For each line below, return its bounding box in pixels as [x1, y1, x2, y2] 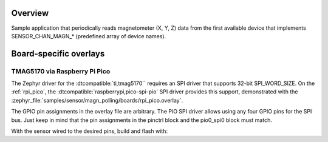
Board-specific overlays [11, 49, 105, 59]
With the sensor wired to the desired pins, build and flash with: [11, 127, 168, 135]
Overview [11, 8, 49, 18]
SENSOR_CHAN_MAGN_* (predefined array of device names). [11, 32, 166, 39]
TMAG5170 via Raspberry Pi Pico [11, 67, 111, 75]
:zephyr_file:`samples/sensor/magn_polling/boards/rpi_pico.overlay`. [11, 96, 183, 104]
